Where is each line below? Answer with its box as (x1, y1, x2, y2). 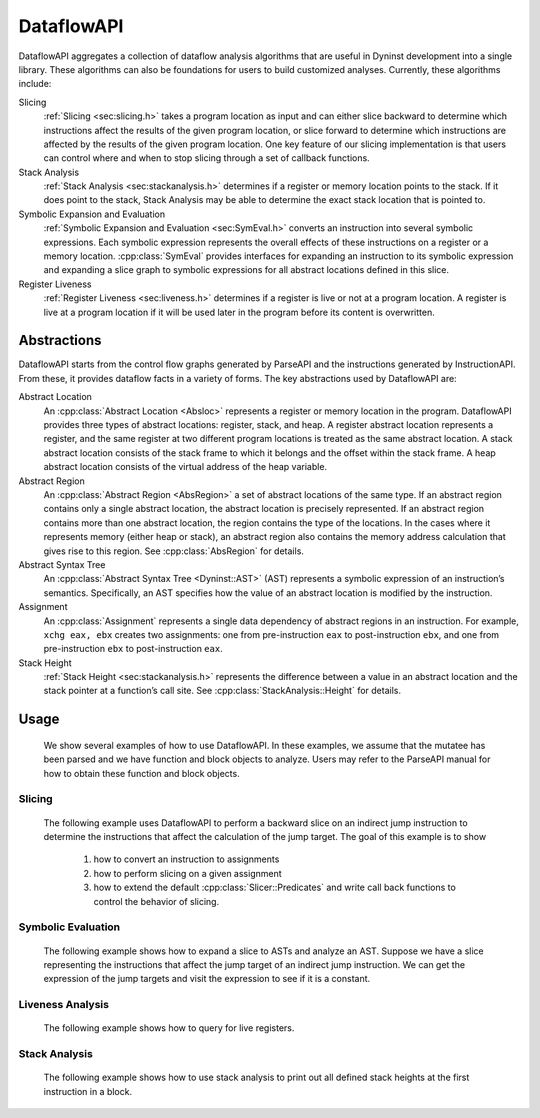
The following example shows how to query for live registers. (43, 1022, 295, 1034)
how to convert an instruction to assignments (93, 853, 280, 865)
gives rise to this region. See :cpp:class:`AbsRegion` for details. (43, 545, 305, 557)
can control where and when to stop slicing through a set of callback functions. (43, 152, 370, 164)
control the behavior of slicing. (93, 895, 220, 907)
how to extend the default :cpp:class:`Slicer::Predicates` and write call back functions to (93, 881, 457, 894)
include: (18, 78, 52, 90)
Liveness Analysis (18, 998, 110, 1012)
